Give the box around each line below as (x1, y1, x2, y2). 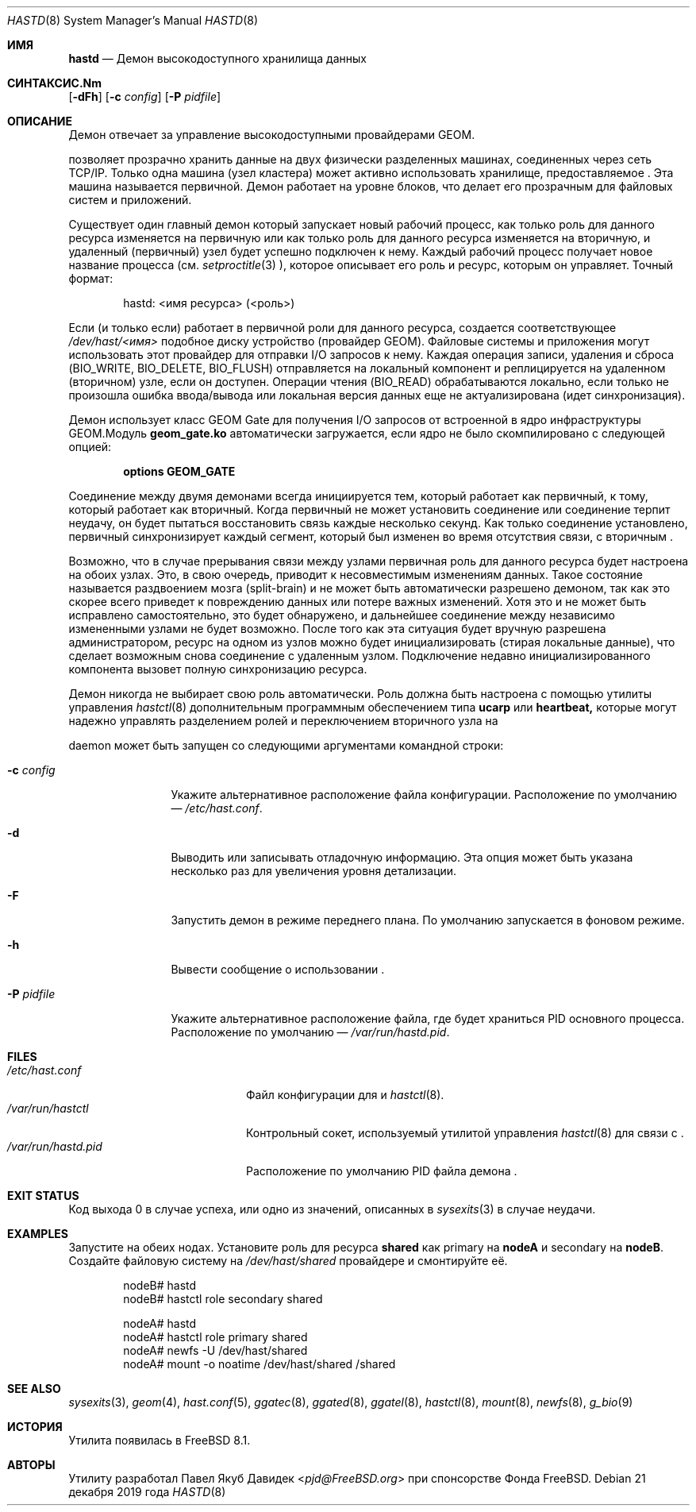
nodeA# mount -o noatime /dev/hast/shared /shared (123, 1357, 396, 1371)
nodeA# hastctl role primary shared (123, 1330, 308, 1344)
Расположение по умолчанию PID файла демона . (246, 1164, 517, 1178)
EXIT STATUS (7, 1189, 79, 1202)
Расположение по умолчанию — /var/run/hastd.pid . (171, 1025, 450, 1039)
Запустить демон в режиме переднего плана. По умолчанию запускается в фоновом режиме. (171, 913, 685, 927)
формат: (68, 272, 113, 285)
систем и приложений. (68, 193, 192, 206)
